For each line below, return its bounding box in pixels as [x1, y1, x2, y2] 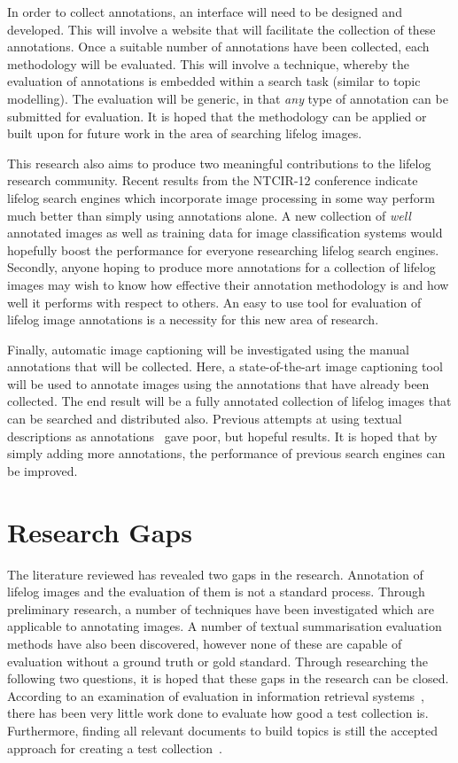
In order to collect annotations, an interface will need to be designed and [7, 3, 402, 20]
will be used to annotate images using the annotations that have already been [7, 374, 430, 393]
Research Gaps [7, 513, 192, 549]
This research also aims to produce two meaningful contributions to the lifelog [7, 153, 431, 172]
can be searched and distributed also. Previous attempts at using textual [7, 409, 402, 428]
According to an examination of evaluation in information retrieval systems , [7, 686, 424, 705]
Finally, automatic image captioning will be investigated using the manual [7, 339, 409, 358]
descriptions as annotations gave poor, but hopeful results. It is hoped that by [7, 426, 438, 445]
